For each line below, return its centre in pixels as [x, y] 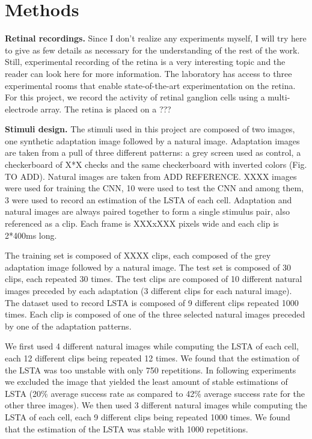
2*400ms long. [31, 235]
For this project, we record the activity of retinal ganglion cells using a [135, 97]
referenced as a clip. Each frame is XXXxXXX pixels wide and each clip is [142, 223]
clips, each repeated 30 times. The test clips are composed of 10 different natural [154, 279]
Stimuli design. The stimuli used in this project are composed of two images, [150, 129]
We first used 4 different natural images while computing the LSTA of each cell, [152, 346]
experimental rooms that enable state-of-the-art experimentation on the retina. [150, 85]
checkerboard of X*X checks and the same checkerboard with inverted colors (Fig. [156, 164]
